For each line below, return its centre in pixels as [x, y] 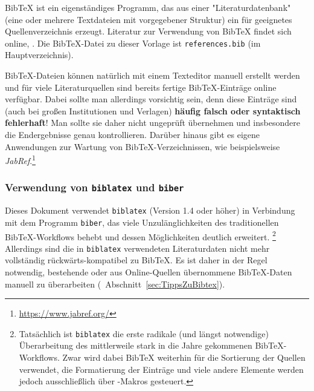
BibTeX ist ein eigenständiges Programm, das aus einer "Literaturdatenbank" [148, 7]
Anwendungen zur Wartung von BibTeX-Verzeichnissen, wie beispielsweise [143, 146]
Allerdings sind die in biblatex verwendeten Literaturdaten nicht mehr [137, 248]
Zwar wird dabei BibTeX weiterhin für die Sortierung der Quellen [184, 357]
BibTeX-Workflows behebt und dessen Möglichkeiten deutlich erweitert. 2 [140, 235]
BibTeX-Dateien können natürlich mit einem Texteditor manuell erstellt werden [152, 75]
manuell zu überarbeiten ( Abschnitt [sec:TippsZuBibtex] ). [115, 284]
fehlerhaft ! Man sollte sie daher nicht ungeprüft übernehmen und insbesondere [152, 123]
